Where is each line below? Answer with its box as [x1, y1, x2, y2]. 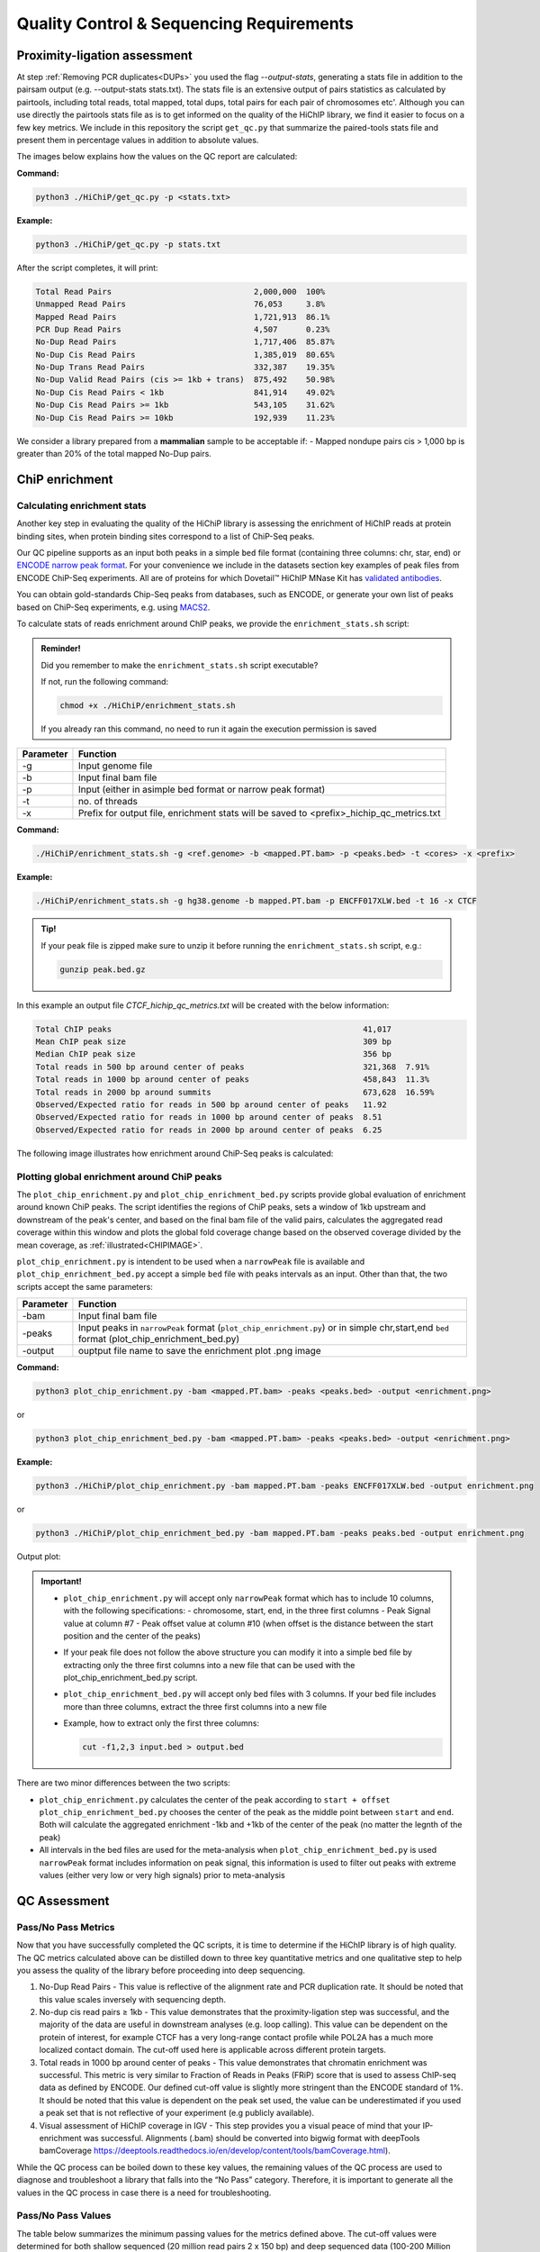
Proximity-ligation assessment [16, 48, 193, 63]
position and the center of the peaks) [63, 1630, 202, 1641]
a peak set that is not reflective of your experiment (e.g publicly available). [39, 2108, 315, 2119]
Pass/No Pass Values [16, 2210, 112, 2222]
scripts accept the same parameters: [16, 1281, 153, 1292]
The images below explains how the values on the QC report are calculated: [16, 151, 298, 162]
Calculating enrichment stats [16, 499, 147, 512]
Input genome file [77, 759, 153, 772]
